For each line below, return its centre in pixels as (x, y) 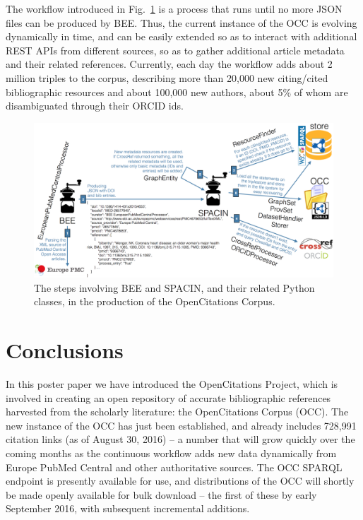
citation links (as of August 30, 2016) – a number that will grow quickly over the (180, 439)
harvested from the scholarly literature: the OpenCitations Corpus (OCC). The (177, 412)
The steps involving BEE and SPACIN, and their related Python (174, 287)
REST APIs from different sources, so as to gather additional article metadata (175, 50)
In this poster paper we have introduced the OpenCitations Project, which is (172, 384)
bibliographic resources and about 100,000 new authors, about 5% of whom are (177, 91)
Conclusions (65, 350)
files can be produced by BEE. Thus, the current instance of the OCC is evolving (181, 22)
